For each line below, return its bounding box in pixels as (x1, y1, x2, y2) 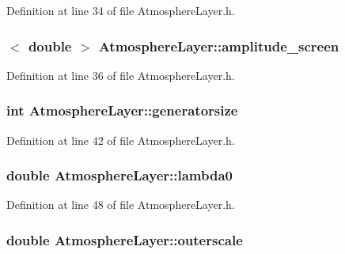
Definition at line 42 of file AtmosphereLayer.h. (6, 131, 235, 148)
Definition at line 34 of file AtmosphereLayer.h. (6, 2, 235, 18)
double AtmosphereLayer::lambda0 (6, 165, 233, 185)
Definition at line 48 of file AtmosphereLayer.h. (6, 196, 235, 213)
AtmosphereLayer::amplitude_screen (98, 36, 339, 55)
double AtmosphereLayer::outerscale (6, 229, 243, 249)
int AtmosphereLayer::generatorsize (6, 100, 238, 120)
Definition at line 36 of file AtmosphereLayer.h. (6, 66, 235, 83)
